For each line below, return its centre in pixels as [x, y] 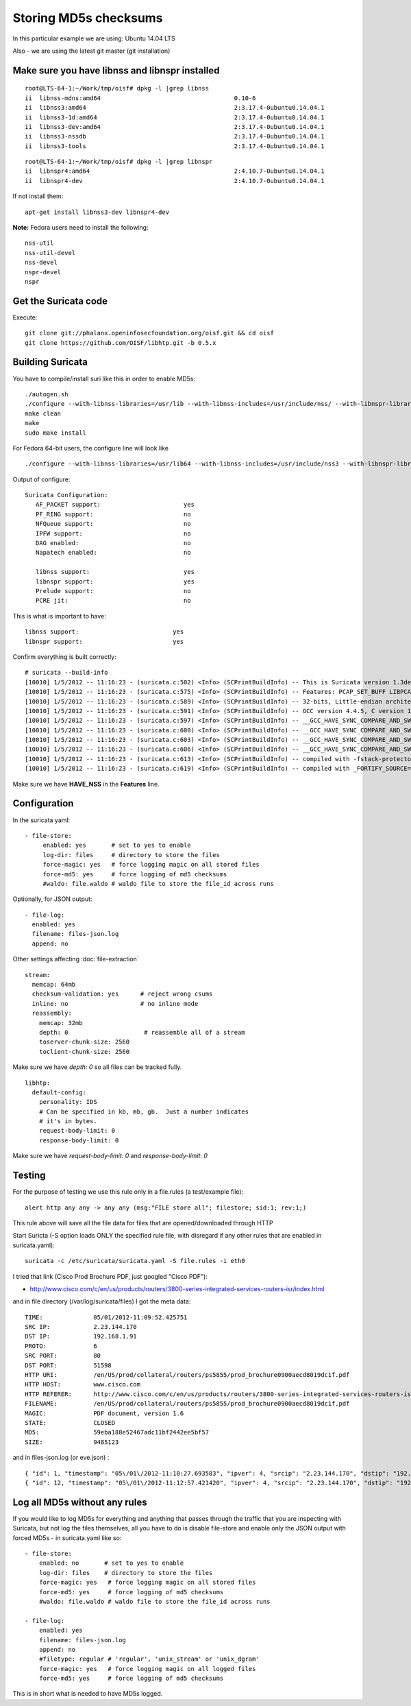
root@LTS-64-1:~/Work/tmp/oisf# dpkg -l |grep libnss [117, 88]
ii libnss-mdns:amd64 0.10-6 [140, 98]
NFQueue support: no [113, 524]
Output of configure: [41, 479]
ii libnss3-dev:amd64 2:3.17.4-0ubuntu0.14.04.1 [175, 127]
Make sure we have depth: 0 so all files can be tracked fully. [97, 1067]
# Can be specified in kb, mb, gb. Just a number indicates [144, 1112]
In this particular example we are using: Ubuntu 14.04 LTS [94, 38]
